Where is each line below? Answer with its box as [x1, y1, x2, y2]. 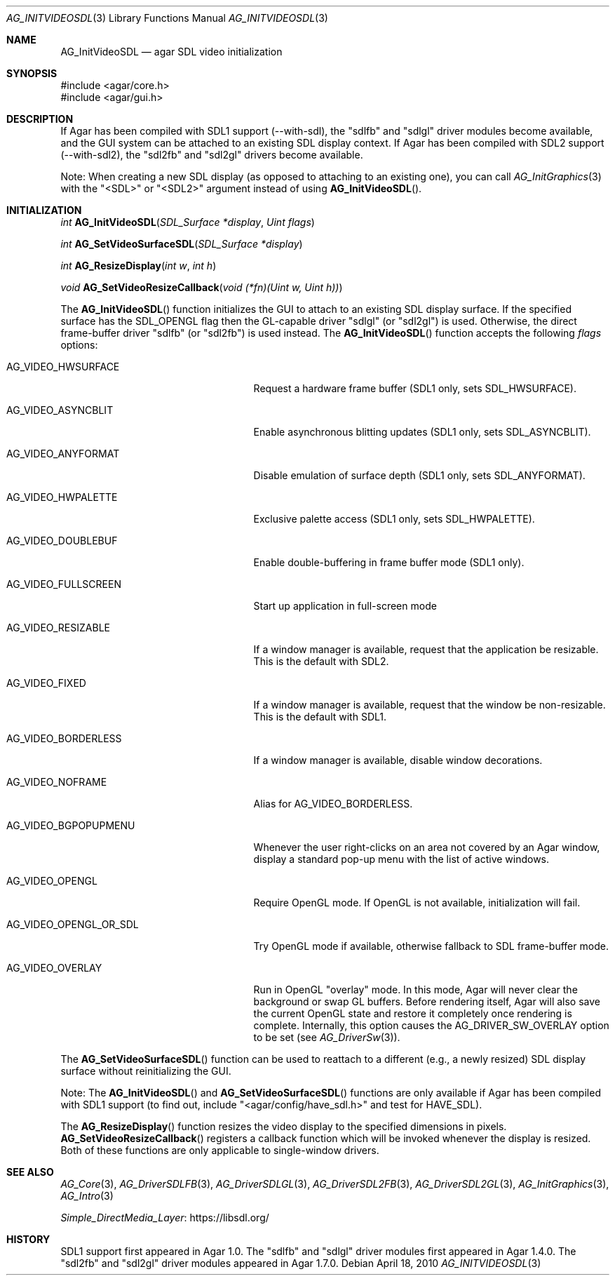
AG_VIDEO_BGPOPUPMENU [6, 819, 135, 831]
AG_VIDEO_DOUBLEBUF [6, 535, 118, 546]
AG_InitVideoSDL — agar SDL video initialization [60, 46, 283, 58]
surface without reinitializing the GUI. [60, 1065, 231, 1077]
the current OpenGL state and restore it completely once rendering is [253, 1007, 572, 1019]
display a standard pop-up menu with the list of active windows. [253, 853, 550, 865]
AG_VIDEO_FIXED [6, 677, 86, 689]
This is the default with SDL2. [253, 655, 389, 667]
